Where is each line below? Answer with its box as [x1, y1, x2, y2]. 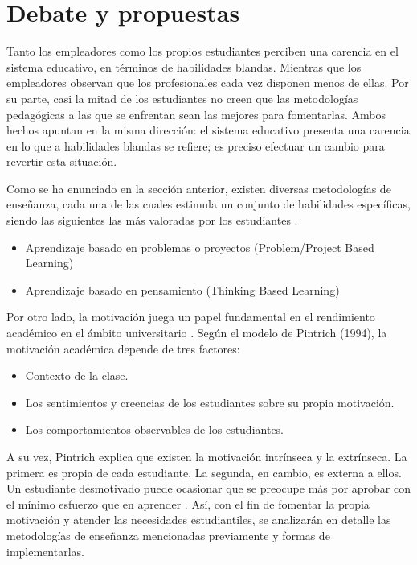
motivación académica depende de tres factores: [6, 340, 240, 357]
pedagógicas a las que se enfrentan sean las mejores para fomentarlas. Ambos [6, 105, 386, 122]
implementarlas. [6, 542, 84, 559]
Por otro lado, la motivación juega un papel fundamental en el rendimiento [6, 308, 375, 325]
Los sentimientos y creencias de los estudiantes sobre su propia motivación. [25, 394, 395, 410]
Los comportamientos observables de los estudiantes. [25, 421, 284, 438]
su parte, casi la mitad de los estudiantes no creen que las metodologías [6, 89, 358, 106]
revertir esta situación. [6, 153, 117, 170]
